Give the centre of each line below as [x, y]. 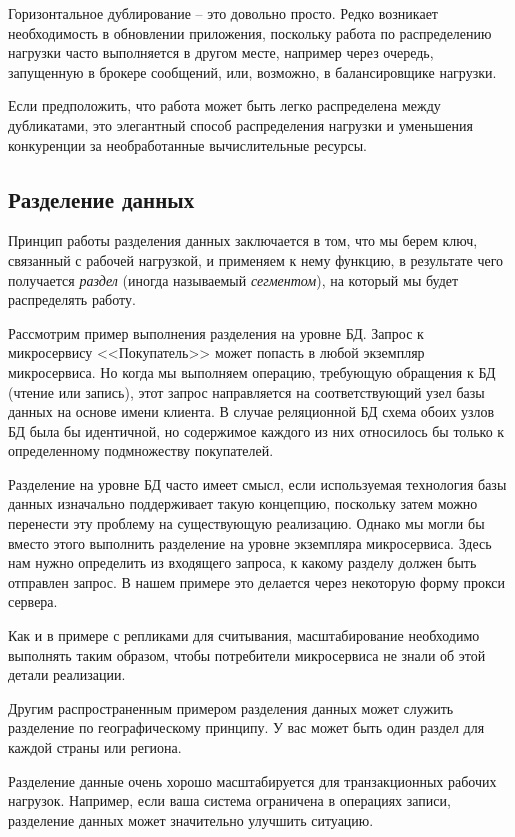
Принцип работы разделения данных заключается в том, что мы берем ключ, [243, 240]
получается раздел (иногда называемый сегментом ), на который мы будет [233, 279]
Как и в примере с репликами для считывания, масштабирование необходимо [244, 635]
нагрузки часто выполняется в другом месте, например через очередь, [221, 52]
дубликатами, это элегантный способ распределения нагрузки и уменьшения [240, 124]
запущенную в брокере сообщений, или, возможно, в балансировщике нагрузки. [252, 71]
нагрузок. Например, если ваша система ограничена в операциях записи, [229, 800]
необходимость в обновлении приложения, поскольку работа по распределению [250, 32]
